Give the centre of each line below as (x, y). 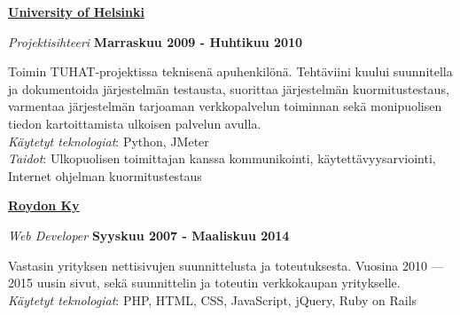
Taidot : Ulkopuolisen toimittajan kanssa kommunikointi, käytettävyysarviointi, (222, 158)
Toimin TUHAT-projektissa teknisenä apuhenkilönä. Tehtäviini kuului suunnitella (230, 71)
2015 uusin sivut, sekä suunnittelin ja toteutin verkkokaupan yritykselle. (204, 283)
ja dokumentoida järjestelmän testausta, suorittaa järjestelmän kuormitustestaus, (229, 88)
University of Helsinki (76, 12)
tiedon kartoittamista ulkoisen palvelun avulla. (135, 123)
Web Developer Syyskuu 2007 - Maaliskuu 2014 (149, 235)
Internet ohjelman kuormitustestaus (105, 175)
